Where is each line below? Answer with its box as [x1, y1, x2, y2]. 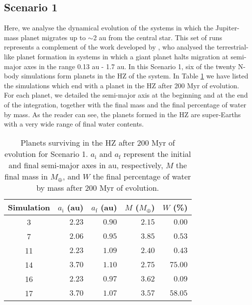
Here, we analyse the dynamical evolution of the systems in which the [4, 23, 213, 33]
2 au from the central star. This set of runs [93, 32, 223, 42]
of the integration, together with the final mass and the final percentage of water [4, 99, 247, 109]
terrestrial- [216, 42, 249, 52]
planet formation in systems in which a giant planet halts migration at [16, 51, 228, 61]
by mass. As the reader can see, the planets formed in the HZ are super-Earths [4, 109, 241, 119]
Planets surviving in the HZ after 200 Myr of [20, 136, 175, 148]
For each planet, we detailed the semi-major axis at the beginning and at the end [4, 90, 248, 100]
